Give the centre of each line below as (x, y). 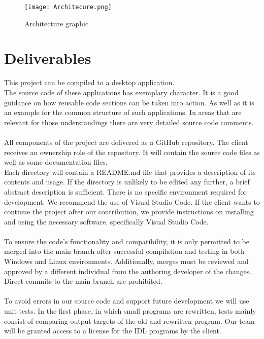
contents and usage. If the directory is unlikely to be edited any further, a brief (127, 182)
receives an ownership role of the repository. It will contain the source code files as (132, 152)
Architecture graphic (57, 23)
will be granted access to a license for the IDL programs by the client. (113, 331)
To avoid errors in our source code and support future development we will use (127, 301)
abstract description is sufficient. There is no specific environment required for (125, 191)
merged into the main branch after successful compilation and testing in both (124, 251)
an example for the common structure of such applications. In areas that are (123, 112)
